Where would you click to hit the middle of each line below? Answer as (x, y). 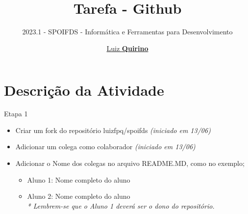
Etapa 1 (16, 114)
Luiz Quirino (127, 48)
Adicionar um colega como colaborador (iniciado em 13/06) (105, 147)
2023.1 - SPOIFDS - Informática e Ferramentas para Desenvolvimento (127, 32)
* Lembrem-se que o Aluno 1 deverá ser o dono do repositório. (121, 205)
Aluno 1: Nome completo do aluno (79, 179)
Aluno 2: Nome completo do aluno (79, 196)
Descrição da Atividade (84, 90)
